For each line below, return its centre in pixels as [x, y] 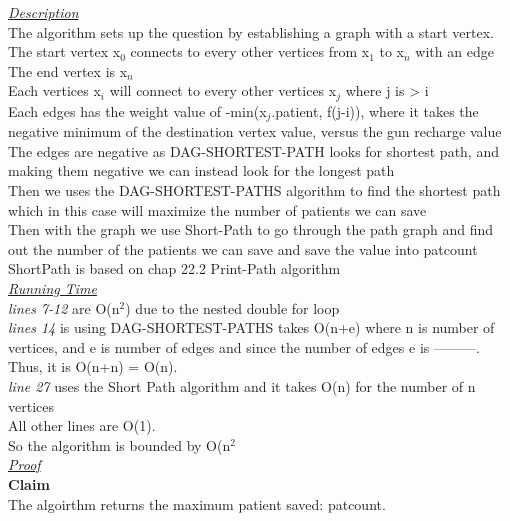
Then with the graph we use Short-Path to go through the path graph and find [251, 229]
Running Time [52, 288]
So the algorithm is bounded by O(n [119, 444]
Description [43, 12]
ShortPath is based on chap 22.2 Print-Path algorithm [174, 268]
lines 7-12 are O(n [64, 307]
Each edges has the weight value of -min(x [137, 110]
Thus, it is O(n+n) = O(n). [93, 366]
